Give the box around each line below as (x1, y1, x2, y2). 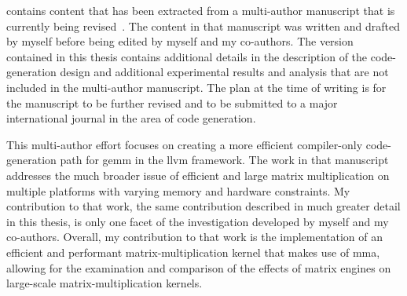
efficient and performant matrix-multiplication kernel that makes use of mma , (6, 243, 380, 260)
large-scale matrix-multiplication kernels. (6, 275, 203, 291)
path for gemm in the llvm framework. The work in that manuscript (60, 152, 389, 168)
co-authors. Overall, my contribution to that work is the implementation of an (6, 228, 383, 245)
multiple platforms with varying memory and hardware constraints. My (6, 182, 350, 199)
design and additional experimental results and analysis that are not (60, 64, 389, 80)
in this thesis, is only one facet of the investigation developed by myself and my (6, 213, 389, 229)
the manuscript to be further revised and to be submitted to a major (6, 94, 338, 111)
